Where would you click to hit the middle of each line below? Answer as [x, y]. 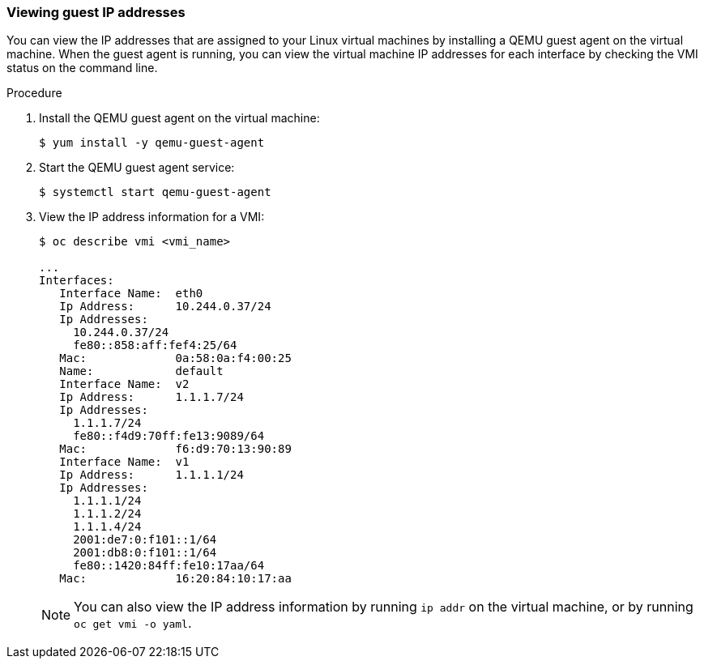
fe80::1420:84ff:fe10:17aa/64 [169, 566]
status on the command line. [82, 68]
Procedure [34, 93]
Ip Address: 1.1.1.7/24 [151, 397]
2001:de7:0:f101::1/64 [145, 540]
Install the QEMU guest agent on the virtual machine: [179, 118]
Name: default [141, 371]
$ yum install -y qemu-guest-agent [152, 143]
